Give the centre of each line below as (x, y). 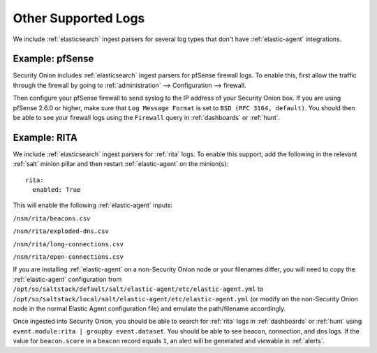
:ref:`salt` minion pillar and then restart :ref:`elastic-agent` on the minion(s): (120, 164)
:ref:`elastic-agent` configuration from (67, 279)
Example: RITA (45, 137)
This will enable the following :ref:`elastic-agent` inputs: (93, 205)
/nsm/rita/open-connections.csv (68, 257)
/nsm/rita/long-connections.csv (68, 244)
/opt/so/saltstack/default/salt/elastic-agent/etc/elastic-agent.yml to (138, 289)
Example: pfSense (53, 59)
